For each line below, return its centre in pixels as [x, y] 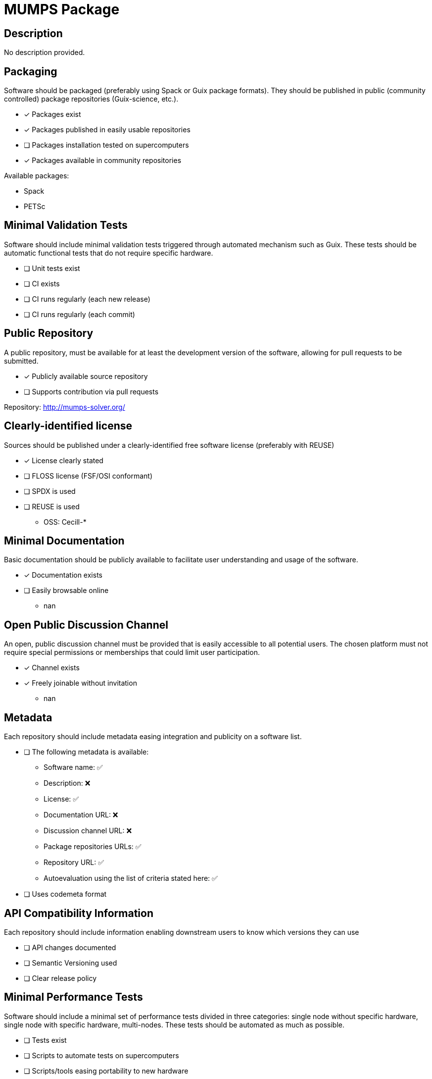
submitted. [21, 361]
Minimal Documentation [64, 540]
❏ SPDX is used [50, 491]
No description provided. [45, 53]
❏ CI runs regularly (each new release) [87, 299]
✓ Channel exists [52, 668]
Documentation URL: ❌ [81, 815]
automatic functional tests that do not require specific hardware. [109, 253]
